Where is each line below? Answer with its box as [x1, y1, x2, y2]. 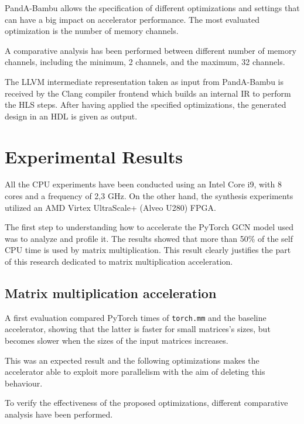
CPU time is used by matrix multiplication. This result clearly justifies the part [5, 244, 291, 256]
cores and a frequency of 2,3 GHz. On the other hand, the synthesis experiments [5, 190, 293, 202]
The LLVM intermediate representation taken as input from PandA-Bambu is [5, 75, 283, 87]
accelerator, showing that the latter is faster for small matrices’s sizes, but [5, 323, 271, 335]
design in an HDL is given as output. [5, 110, 138, 122]
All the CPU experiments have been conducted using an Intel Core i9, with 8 [5, 178, 282, 190]
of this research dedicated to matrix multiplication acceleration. [5, 255, 233, 268]
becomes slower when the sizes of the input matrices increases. [5, 334, 228, 347]
